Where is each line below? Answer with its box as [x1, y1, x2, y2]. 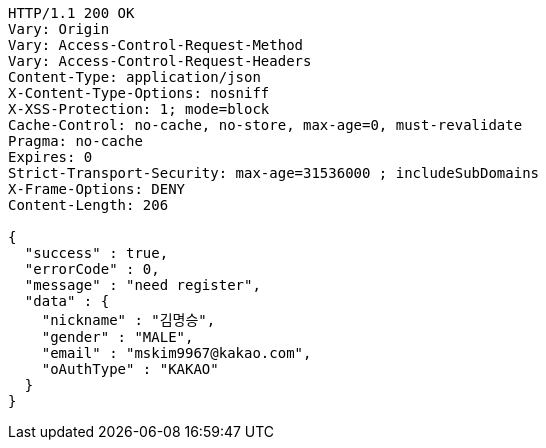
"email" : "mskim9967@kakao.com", [41, 345, 312, 361]
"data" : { [24, 293, 110, 309]
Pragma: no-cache [8, 133, 143, 149]
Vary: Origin [8, 21, 110, 37]
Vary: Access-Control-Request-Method [8, 37, 304, 53]
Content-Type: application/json [8, 69, 261, 85]
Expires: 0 [8, 149, 93, 165]
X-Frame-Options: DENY [8, 181, 186, 197]
